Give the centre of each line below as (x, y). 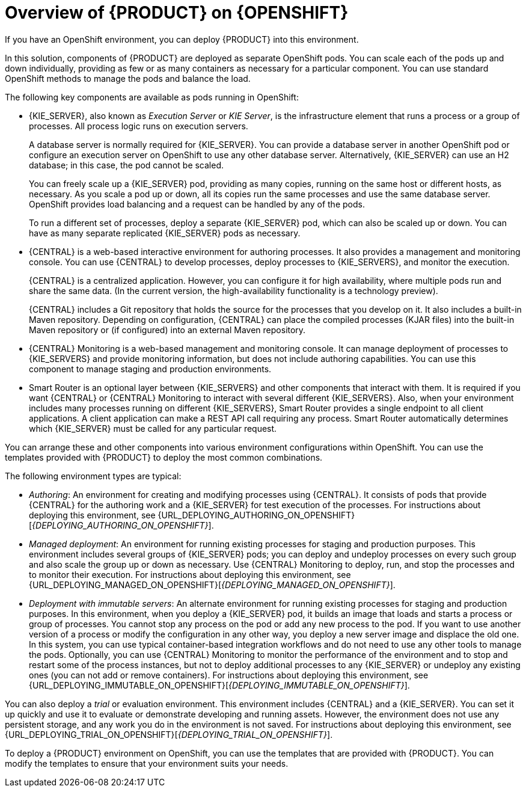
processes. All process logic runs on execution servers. (139, 126)
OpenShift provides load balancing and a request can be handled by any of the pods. (197, 204)
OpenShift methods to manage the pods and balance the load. (128, 78)
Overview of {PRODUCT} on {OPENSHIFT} (177, 13)
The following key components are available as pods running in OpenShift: (152, 97)
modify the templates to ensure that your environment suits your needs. (147, 763)
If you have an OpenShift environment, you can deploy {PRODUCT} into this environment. (182, 39)
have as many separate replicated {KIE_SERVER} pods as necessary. (165, 233)
